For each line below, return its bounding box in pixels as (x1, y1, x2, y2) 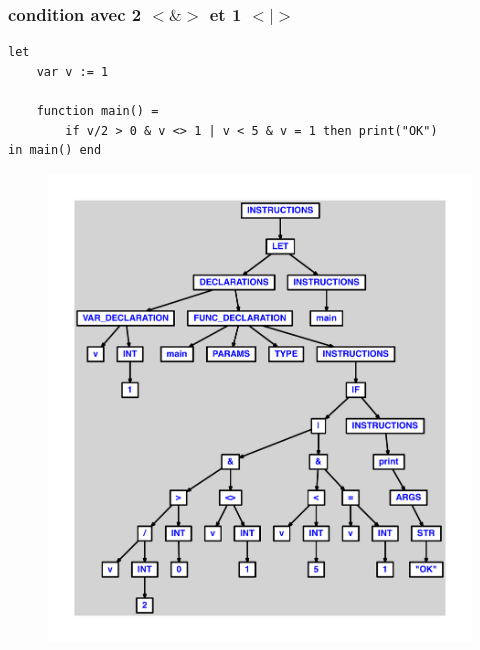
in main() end (8, 143, 102, 158)
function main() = (36, 104, 159, 119)
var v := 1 (36, 64, 109, 79)
